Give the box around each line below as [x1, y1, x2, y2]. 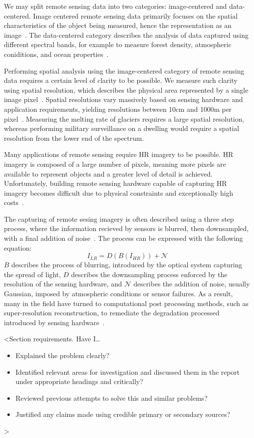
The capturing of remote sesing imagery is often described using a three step [4, 213, 234, 224]
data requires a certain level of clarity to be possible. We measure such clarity [4, 75, 238, 85]
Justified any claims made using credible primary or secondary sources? [15, 409, 230, 419]
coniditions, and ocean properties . [4, 49, 109, 59]
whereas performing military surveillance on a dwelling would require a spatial [4, 123, 239, 133]
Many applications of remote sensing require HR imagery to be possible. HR [4, 149, 233, 159]
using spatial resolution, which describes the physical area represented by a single [4, 84, 249, 95]
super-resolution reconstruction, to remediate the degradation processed [4, 308, 220, 318]
